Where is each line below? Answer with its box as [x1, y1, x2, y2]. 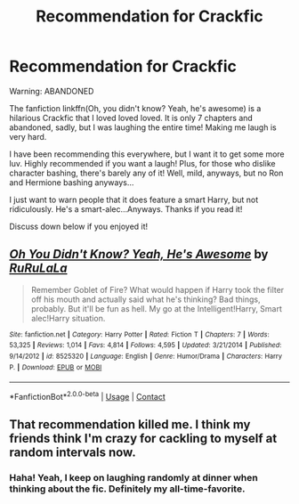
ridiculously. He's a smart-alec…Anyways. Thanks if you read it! [9, 203, 243, 215]
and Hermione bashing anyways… [9, 176, 134, 188]
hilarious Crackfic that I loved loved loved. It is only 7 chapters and [9, 112, 254, 123]
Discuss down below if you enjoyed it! [9, 221, 149, 232]
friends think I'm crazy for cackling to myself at [9, 431, 278, 446]
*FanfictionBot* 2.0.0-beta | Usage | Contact [9, 390, 166, 402]
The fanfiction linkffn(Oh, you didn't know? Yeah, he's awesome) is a [9, 102, 262, 113]
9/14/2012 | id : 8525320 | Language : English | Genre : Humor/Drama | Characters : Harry [9, 352, 283, 362]
